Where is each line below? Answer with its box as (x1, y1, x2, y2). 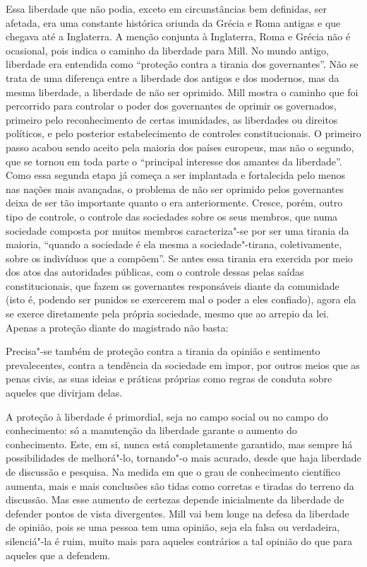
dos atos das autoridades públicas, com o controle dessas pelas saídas (6, 264, 304, 279)
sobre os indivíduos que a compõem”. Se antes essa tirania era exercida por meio (6, 250, 353, 265)
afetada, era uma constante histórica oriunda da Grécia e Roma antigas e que (6, 15, 341, 30)
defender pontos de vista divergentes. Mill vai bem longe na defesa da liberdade (6, 505, 349, 520)
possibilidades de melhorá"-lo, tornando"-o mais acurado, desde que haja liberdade (6, 450, 361, 465)
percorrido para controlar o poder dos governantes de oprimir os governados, (6, 98, 337, 113)
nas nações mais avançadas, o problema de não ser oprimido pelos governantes (6, 181, 344, 196)
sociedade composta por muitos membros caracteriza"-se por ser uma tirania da (6, 223, 349, 238)
